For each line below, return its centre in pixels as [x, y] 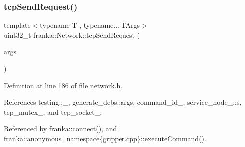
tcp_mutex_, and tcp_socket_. [53, 111]
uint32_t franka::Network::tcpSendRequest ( [72, 35]
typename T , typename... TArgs [90, 25]
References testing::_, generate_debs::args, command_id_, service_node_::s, [123, 102]
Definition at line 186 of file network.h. [63, 85]
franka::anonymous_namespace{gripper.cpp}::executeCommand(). [105, 138]
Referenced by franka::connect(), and [61, 128]
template [17, 25]
